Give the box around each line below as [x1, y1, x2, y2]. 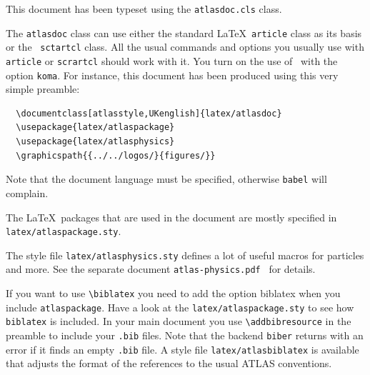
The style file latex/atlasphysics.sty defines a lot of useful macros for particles [6, 247, 364, 262]
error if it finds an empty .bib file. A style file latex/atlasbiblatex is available [6, 341, 359, 356]
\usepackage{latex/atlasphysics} [16, 136, 175, 147]
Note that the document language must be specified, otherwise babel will [6, 171, 327, 186]
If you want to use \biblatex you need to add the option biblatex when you [6, 286, 341, 301]
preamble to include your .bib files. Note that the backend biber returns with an [6, 328, 364, 343]
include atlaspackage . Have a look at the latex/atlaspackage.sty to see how [6, 299, 354, 314]
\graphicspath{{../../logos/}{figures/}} [16, 150, 216, 161]
